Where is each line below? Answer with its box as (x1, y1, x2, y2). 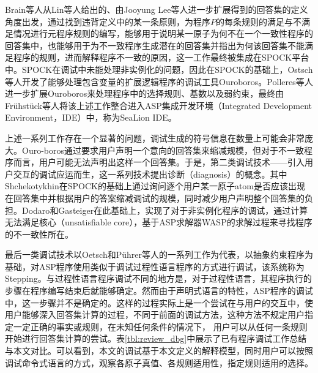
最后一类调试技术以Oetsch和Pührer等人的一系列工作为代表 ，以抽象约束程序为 (5, 248, 313, 261)
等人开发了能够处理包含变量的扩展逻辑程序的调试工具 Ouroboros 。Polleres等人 (5, 75, 313, 88)
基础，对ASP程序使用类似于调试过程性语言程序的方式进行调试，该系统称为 (5, 260, 305, 273)
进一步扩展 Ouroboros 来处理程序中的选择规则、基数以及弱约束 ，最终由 (5, 87, 284, 100)
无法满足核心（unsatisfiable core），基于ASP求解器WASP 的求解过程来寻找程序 (5, 216, 312, 228)
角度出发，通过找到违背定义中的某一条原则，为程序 (5, 15, 210, 28)
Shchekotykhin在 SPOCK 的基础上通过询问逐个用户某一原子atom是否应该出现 (5, 179, 306, 192)
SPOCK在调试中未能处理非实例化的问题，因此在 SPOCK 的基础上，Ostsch (21, 62, 313, 75)
